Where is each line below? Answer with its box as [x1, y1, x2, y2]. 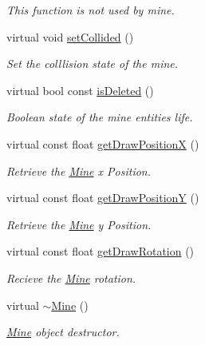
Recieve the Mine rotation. [6, 269, 136, 286]
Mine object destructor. [6, 323, 120, 340]
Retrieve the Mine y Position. [6, 216, 152, 232]
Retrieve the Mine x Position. [6, 162, 152, 179]
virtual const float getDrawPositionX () [6, 135, 199, 152]
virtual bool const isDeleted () [6, 81, 154, 98]
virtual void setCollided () [6, 28, 134, 45]
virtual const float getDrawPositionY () [6, 189, 199, 206]
